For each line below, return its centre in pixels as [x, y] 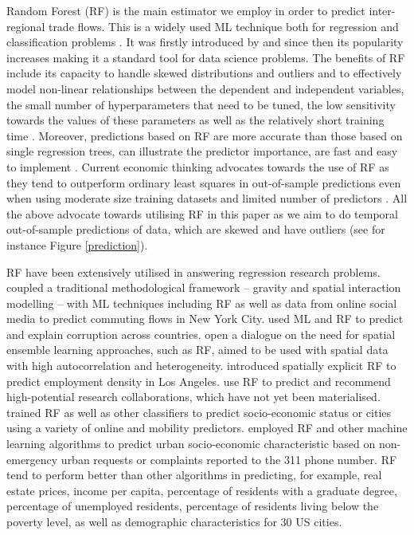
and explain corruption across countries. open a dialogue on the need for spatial [201, 334]
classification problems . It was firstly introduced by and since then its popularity [205, 42]
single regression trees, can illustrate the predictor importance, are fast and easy [202, 151]
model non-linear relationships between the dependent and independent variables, [205, 88]
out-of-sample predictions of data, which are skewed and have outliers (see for [196, 229]
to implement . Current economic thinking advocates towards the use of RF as [198, 166]
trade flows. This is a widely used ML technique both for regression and [223, 26]
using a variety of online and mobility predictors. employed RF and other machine [207, 428]
